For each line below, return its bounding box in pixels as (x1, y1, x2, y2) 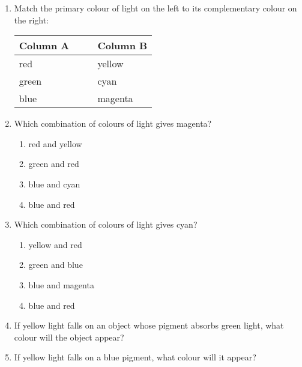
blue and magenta (28, 278, 94, 291)
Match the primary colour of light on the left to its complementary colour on (14, 2, 297, 14)
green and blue (28, 258, 83, 271)
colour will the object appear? (14, 330, 124, 343)
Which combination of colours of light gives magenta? (14, 117, 212, 130)
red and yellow (28, 137, 82, 150)
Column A (19, 38, 70, 53)
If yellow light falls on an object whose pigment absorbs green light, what (14, 319, 284, 332)
